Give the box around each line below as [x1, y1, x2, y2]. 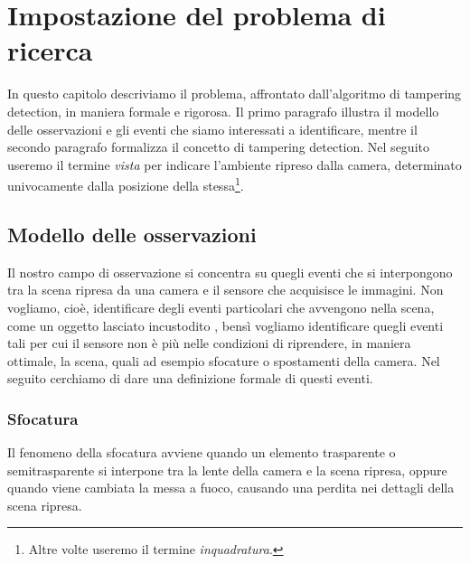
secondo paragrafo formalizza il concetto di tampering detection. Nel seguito [7, 137, 429, 156]
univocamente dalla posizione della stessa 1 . [7, 174, 244, 194]
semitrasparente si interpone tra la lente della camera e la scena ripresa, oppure [7, 460, 447, 479]
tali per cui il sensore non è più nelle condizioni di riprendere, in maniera [7, 334, 411, 352]
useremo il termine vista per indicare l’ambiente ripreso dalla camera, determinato [7, 155, 462, 174]
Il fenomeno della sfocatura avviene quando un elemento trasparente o [7, 443, 396, 462]
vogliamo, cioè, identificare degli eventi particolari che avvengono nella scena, [7, 297, 435, 316]
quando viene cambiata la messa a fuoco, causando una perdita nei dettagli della [7, 478, 455, 497]
